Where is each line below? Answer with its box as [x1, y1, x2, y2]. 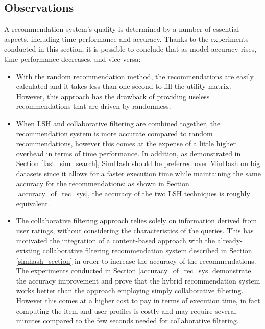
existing [16, 245, 40, 256]
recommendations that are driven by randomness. [16, 101, 171, 111]
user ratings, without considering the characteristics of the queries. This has [16, 225, 254, 236]
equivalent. [16, 198, 50, 208]
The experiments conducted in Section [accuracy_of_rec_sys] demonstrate [16, 265, 251, 276]
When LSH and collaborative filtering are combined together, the [16, 118, 221, 128]
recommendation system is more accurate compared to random [16, 128, 213, 138]
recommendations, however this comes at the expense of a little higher [16, 138, 236, 149]
